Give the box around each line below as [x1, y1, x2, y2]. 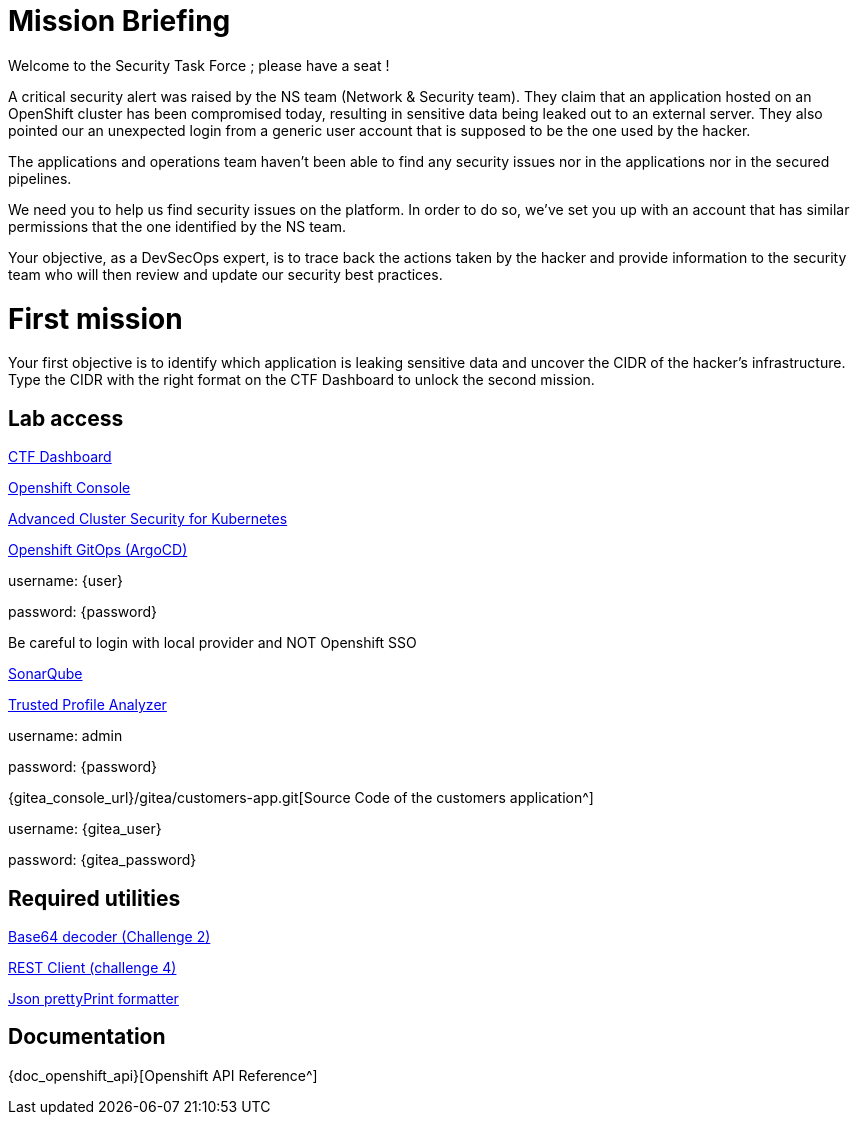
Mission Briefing [8, 4, 231, 38]
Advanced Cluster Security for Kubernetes [8, 510, 288, 528]
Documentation [8, 1024, 166, 1050]
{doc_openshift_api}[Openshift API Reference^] [8, 1066, 318, 1084]
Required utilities [8, 885, 181, 911]
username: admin [8, 727, 123, 745]
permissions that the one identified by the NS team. [8, 217, 347, 235]
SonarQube [8, 665, 83, 683]
